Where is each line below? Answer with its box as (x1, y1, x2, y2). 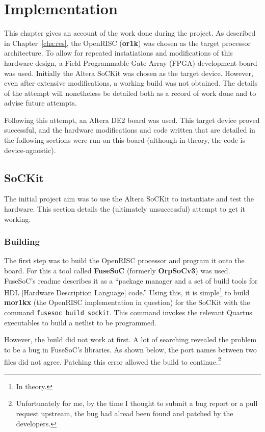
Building (4, 235, 40, 248)
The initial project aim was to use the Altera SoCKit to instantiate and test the (4, 193, 254, 204)
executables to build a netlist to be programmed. (4, 317, 156, 327)
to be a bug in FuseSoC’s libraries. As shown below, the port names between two (4, 344, 257, 354)
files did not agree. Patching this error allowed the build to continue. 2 (4, 354, 221, 367)
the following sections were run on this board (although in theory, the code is (4, 135, 245, 145)
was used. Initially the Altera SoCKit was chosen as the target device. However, (4, 67, 253, 78)
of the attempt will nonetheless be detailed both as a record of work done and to (4, 87, 256, 98)
